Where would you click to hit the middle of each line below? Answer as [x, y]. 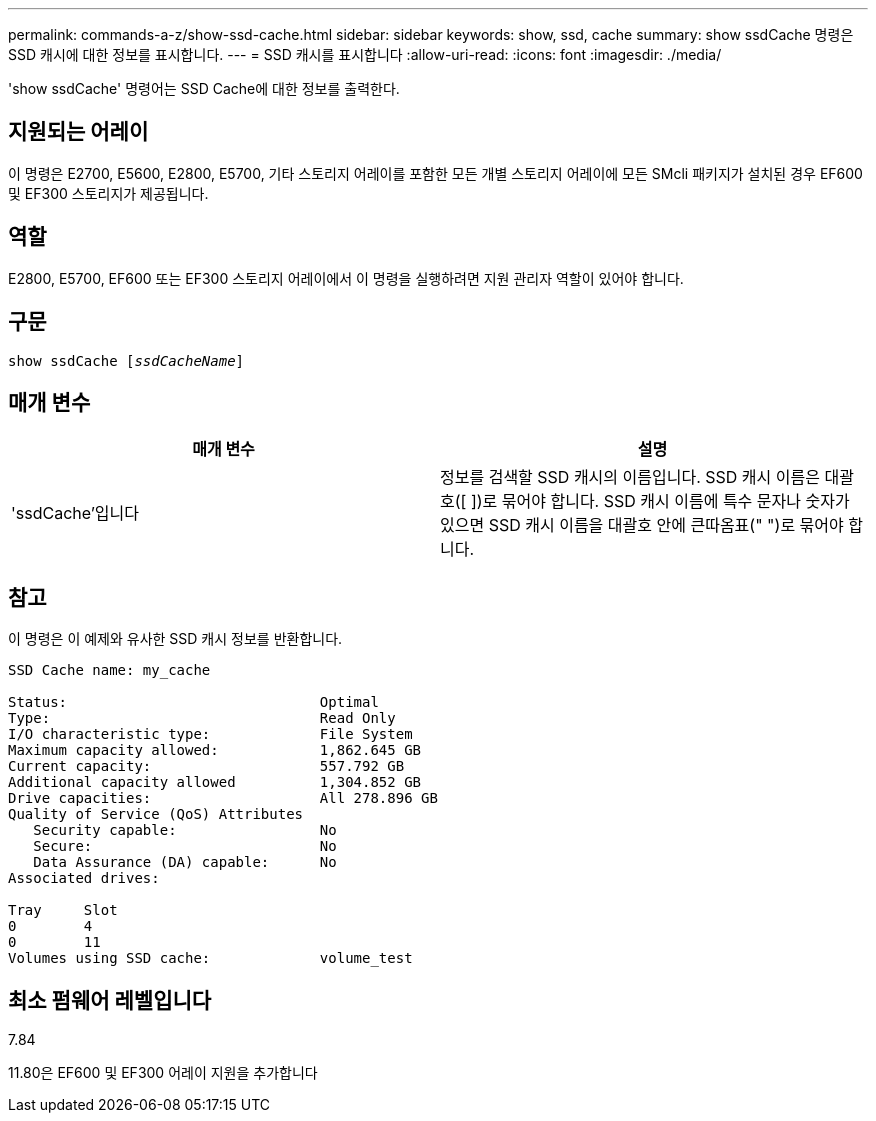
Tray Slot [63, 910]
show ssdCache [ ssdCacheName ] [126, 360]
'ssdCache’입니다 [75, 513]
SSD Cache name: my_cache [109, 670]
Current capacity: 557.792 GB [206, 766]
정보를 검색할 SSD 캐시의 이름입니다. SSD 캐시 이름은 [630, 477]
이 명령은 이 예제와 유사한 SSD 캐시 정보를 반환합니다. [175, 639]
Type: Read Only [202, 718]
